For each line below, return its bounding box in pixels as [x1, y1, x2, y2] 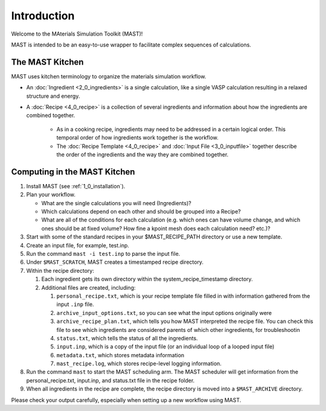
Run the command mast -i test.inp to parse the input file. [26, 250, 181, 257]
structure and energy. [26, 92, 80, 100]
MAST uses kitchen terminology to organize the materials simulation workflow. [11, 72, 206, 80]
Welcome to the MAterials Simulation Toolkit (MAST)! [11, 30, 143, 37]
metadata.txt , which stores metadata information [56, 351, 185, 358]
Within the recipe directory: [26, 267, 95, 274]
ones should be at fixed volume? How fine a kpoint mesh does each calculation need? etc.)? [41, 225, 271, 232]
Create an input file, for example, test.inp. [26, 241, 130, 249]
